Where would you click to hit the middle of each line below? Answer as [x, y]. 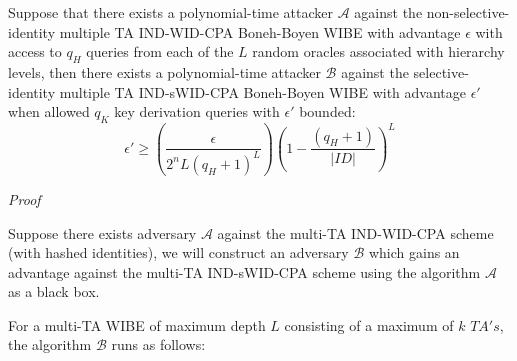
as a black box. [54, 291]
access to [35, 51]
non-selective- [468, 12]
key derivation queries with [197, 111]
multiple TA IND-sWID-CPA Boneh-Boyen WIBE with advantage [262, 91]
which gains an [414, 252]
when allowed [49, 111]
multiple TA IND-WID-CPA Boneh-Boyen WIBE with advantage [260, 31]
